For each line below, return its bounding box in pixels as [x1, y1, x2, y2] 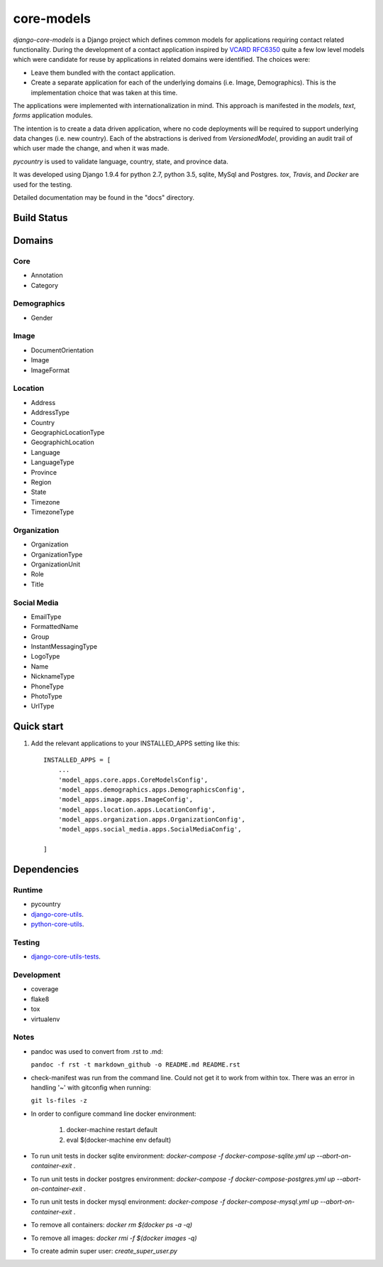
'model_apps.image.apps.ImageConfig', [57, 796, 194, 804]
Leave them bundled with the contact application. [30, 68, 176, 77]
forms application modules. [13, 111, 94, 120]
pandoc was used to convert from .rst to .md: [30, 1047, 163, 1055]
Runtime [13, 885, 43, 895]
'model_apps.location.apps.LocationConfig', [57, 805, 216, 814]
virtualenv [30, 1015, 60, 1023]
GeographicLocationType [30, 428, 105, 436]
